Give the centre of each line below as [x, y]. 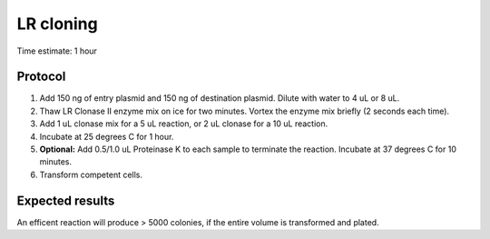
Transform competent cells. [91, 174]
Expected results [66, 200]
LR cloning [58, 24]
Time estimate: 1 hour [57, 51]
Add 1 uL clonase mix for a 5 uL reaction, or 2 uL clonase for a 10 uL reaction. [184, 124]
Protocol [41, 77]
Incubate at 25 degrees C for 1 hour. [107, 136]
